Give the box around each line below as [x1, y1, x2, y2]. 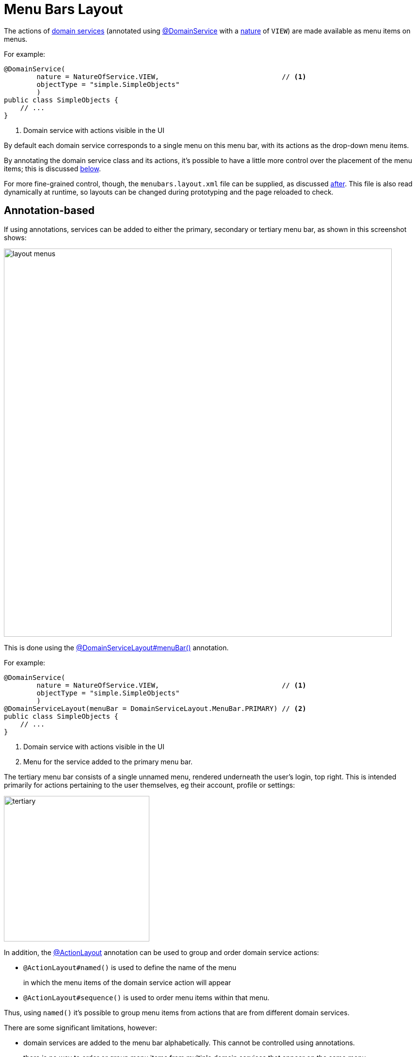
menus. [4, 34, 28, 43]
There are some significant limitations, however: [4, 1023, 157, 1032]
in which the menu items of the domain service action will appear [23, 978, 231, 987]
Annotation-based [4, 204, 95, 217]
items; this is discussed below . [4, 164, 101, 173]
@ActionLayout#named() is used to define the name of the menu [23, 963, 237, 972]
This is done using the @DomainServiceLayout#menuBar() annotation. [4, 643, 229, 652]
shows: [4, 233, 27, 242]
